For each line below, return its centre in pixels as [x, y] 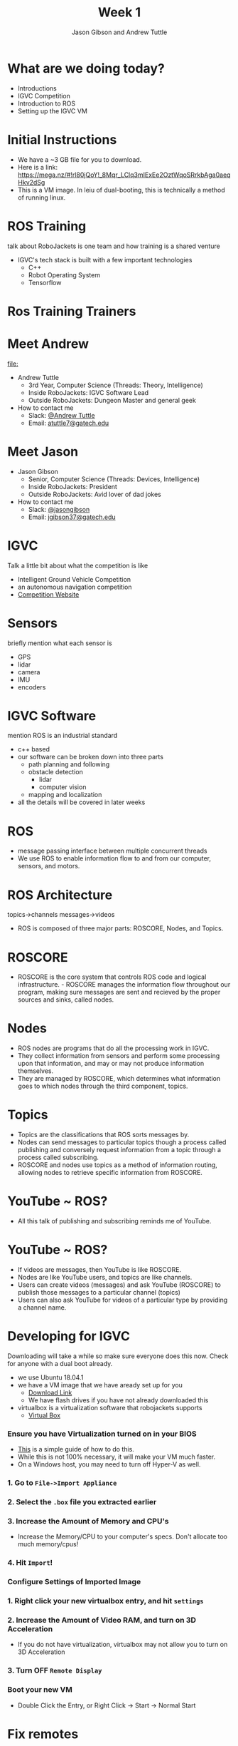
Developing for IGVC [69, 1336]
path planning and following [69, 764]
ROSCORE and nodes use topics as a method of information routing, [118, 1165]
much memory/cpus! [48, 1544]
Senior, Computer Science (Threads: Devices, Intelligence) [114, 479]
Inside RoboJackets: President [72, 486]
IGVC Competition [44, 96]
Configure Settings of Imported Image [74, 1582]
